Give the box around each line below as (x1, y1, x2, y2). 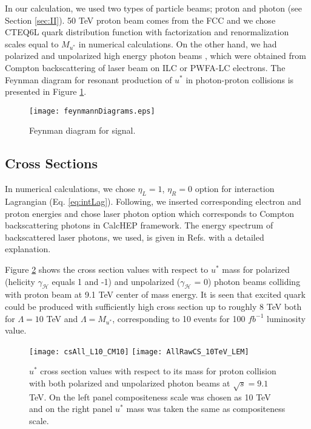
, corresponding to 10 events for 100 (112, 312, 246, 324)
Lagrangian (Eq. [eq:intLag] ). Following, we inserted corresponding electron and (5, 195, 301, 207)
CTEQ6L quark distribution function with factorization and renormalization (5, 26, 289, 38)
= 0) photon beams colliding (194, 275, 301, 287)
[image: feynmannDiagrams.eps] (29, 106, 155, 115)
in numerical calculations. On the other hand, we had (78, 37, 277, 50)
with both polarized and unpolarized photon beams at (29, 376, 230, 389)
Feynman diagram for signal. (29, 124, 136, 137)
